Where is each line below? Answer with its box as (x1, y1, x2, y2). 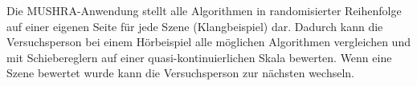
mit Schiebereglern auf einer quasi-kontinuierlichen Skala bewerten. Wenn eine (6, 49, 392, 65)
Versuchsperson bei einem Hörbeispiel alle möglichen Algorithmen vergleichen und (6, 33, 411, 50)
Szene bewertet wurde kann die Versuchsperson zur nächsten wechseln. (6, 64, 354, 81)
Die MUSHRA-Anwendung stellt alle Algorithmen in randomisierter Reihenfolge (6, 2, 402, 18)
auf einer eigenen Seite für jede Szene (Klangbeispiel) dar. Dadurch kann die (6, 18, 383, 34)
